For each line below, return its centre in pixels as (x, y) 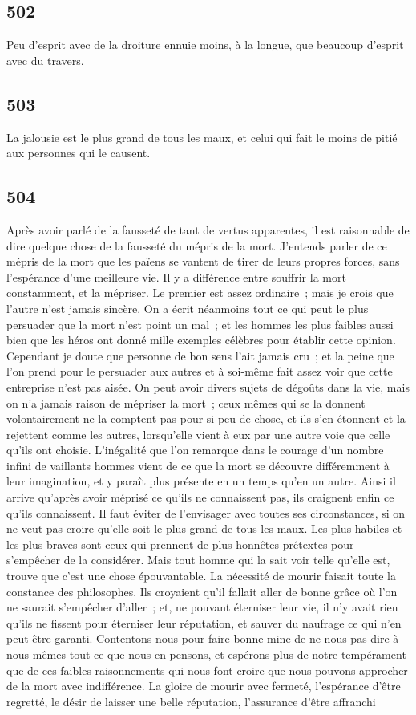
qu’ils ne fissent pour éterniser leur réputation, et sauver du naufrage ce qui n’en (204, 622)
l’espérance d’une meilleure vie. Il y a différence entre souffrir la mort (176, 276)
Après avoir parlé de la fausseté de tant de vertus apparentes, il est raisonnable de (208, 229)
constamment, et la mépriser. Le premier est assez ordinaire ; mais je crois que (200, 292)
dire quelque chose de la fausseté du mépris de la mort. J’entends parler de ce (197, 245)
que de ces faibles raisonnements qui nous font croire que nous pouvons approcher (207, 670)
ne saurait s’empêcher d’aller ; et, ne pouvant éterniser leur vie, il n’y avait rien (202, 607)
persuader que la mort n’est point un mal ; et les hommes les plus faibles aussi (200, 324)
